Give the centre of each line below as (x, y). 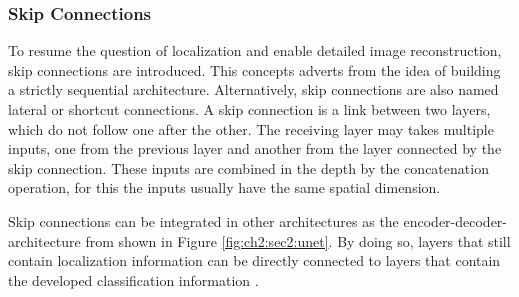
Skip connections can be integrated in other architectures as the (203, 220)
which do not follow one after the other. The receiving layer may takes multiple (251, 128)
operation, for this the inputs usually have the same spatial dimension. (224, 187)
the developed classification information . (133, 279)
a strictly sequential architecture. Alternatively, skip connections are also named (253, 89)
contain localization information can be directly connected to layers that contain (254, 260)
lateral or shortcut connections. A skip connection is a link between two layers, (249, 109)
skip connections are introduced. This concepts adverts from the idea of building (254, 69)
